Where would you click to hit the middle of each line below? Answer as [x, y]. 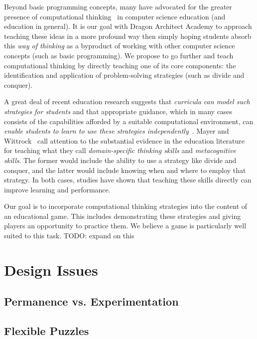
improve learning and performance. [57, 189]
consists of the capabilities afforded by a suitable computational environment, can [129, 121]
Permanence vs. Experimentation [91, 301]
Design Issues [51, 269]
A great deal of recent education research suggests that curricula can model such [127, 101]
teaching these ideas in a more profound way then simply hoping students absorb [128, 36]
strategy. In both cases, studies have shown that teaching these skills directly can [128, 180]
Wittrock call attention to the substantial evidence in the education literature [124, 140]
